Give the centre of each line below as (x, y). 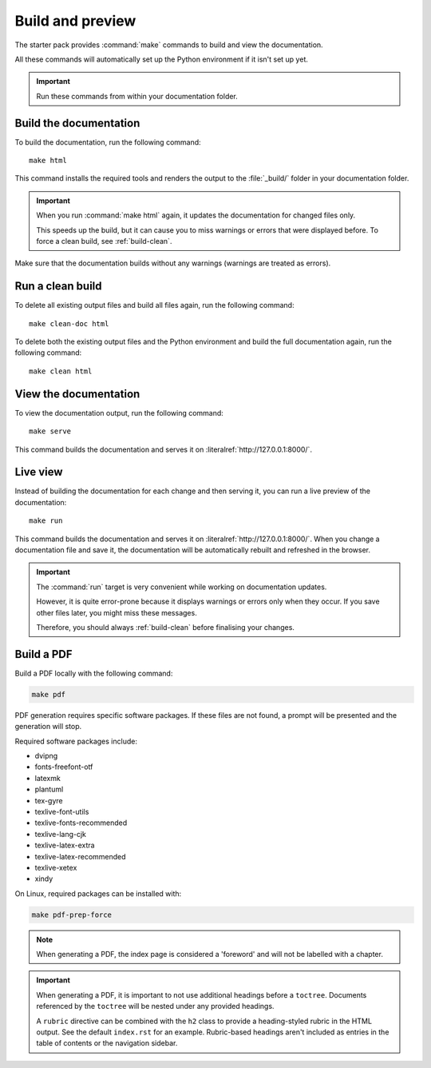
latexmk (48, 778)
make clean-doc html (69, 323)
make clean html (61, 371)
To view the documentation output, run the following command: (119, 412)
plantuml (49, 789)
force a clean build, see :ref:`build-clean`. (104, 241)
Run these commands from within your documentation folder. (137, 96)
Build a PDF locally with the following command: (94, 673)
